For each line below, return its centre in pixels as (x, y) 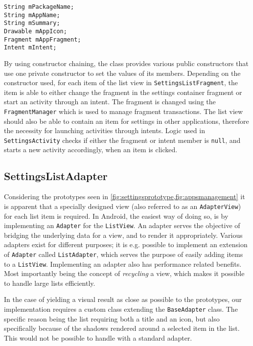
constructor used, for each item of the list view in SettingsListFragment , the (121, 82)
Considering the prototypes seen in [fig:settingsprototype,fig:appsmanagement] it (125, 196)
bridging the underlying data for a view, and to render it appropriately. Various (123, 235)
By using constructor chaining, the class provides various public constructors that (126, 63)
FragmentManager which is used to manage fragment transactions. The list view (124, 111)
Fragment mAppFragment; (43, 39)
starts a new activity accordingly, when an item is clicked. (91, 150)
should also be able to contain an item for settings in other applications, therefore (126, 121)
